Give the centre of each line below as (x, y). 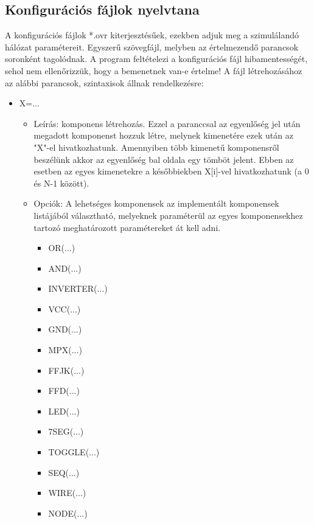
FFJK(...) (66, 370)
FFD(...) (64, 391)
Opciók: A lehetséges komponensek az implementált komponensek (156, 203)
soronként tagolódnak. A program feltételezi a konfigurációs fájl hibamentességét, (156, 59)
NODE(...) (68, 513)
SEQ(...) (64, 472)
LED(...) (64, 411)
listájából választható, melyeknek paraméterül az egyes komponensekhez (168, 215)
